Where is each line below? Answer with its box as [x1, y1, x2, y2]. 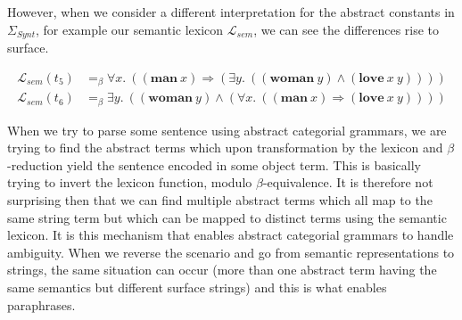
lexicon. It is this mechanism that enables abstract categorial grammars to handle [7, 226, 454, 244]
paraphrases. [7, 295, 76, 314]
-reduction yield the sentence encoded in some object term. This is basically [7, 155, 421, 174]
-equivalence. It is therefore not [262, 173, 433, 192]
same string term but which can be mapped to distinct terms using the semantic [7, 208, 447, 226]
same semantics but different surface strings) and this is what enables [7, 277, 387, 296]
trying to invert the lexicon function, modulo [7, 173, 252, 192]
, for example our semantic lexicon [35, 20, 224, 38]
